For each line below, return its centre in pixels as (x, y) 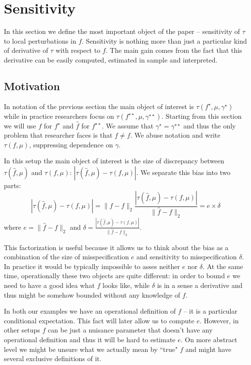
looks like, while (126, 285)
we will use (20, 125)
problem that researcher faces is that (58, 135)
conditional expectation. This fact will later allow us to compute (99, 320)
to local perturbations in (40, 40)
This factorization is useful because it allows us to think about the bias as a (116, 247)
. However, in (219, 320)
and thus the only (210, 125)
